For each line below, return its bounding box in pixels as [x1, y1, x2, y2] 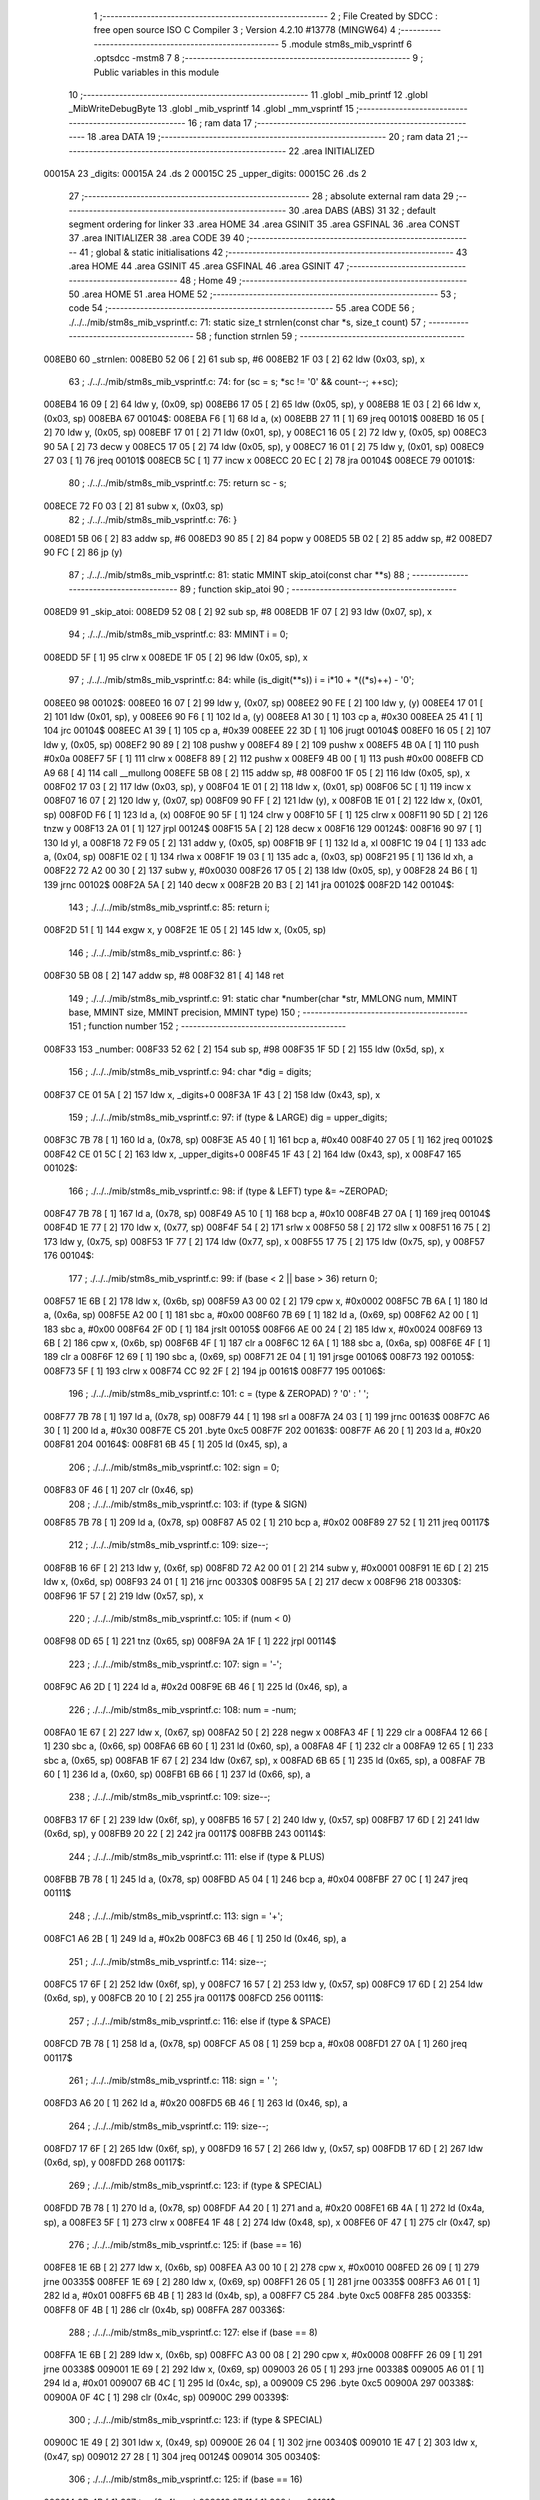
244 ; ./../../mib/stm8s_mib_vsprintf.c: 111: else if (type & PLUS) [68, 1850, 325, 1862]
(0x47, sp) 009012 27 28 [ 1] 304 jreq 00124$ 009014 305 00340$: [43, 2450, 321, 2462]
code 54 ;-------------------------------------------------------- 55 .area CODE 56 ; [68, 302, 415, 314]
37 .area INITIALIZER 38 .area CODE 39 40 [68, 232, 245, 244]
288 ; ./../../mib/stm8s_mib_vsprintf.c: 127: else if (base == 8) [68, 2326, 319, 2338]
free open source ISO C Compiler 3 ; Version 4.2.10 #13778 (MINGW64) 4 [93, 24, 396, 36]
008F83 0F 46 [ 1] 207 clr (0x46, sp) [43, 1484, 194, 1496]
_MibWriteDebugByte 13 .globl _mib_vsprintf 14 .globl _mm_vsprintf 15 [68, 103, 355, 115]
